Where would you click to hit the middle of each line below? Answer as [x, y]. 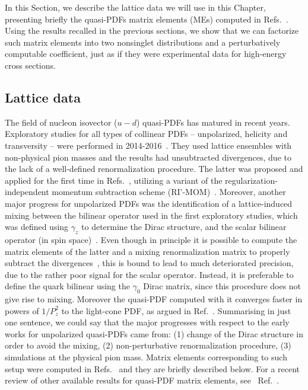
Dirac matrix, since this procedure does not [222, 286]
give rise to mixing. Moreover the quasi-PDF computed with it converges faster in [154, 299]
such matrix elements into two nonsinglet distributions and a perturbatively [143, 42]
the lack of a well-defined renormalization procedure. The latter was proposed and [154, 169]
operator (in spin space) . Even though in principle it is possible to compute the [151, 239]
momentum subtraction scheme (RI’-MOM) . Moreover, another [169, 192]
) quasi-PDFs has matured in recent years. [213, 122]
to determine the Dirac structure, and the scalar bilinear [184, 227]
